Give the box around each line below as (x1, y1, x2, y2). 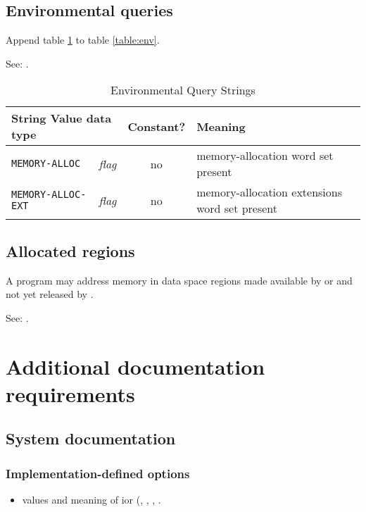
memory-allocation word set (196, 147, 334, 164)
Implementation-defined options (6, 464, 190, 482)
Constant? (127, 118, 186, 135)
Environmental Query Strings (111, 82, 255, 99)
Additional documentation (6, 351, 265, 380)
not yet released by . (6, 287, 94, 301)
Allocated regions (6, 239, 135, 261)
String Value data (11, 110, 112, 127)
